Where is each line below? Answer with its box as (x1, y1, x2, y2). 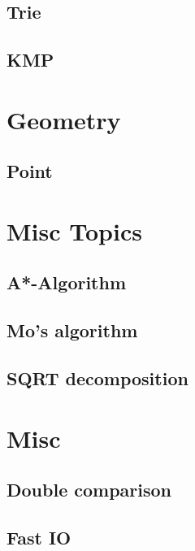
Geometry (6, 102, 121, 136)
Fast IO (6, 524, 71, 549)
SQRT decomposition (6, 366, 188, 391)
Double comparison (6, 477, 172, 502)
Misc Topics (6, 214, 142, 247)
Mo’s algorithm (6, 318, 138, 343)
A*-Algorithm (6, 270, 127, 295)
